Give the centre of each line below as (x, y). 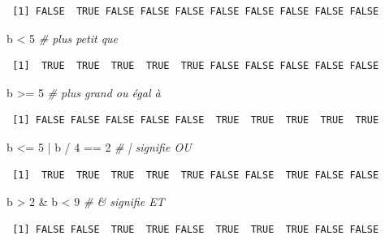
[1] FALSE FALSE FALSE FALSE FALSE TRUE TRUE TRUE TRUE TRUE (196, 120)
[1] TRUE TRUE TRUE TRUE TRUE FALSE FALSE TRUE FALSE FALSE (196, 175)
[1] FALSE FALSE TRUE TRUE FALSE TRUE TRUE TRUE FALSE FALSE (196, 229)
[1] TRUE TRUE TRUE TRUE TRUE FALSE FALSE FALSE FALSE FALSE (196, 66)
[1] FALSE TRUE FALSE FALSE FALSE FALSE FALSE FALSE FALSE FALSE (196, 11)
